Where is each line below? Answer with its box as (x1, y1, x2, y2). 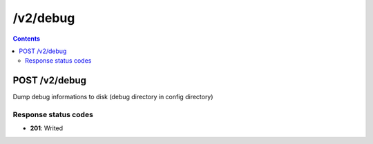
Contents (12, 34, 41, 43)
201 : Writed (30, 124, 64, 132)
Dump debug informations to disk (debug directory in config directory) (12, 93, 213, 101)
